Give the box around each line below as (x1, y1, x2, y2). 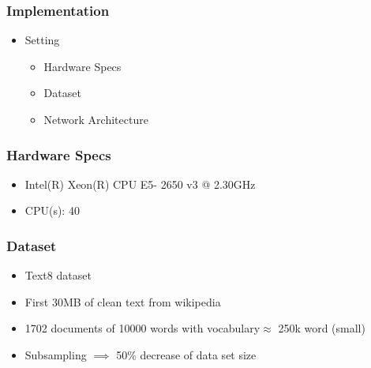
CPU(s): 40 (24, 202, 80, 219)
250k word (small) (278, 320, 365, 336)
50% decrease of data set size (116, 347, 257, 362)
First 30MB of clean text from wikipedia (24, 293, 221, 310)
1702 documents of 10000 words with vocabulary (24, 320, 260, 336)
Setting (24, 32, 60, 48)
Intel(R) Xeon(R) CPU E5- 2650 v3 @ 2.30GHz (24, 175, 256, 192)
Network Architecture (43, 111, 148, 127)
